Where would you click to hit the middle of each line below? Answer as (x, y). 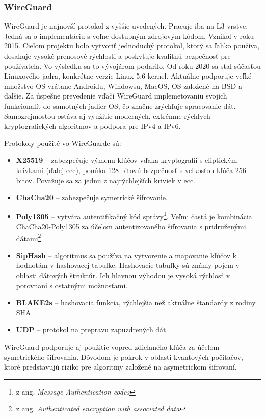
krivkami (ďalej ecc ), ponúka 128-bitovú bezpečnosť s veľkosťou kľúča (125, 170)
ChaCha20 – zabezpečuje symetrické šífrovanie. (92, 197)
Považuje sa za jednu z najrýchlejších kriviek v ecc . (116, 180)
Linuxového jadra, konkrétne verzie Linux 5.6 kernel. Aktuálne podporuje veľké (128, 76)
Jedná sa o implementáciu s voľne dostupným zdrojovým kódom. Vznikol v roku (129, 35)
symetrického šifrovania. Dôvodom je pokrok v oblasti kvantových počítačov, (124, 357)
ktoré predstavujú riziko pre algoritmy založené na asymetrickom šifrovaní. (121, 367)
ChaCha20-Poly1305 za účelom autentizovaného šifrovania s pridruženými (131, 226)
